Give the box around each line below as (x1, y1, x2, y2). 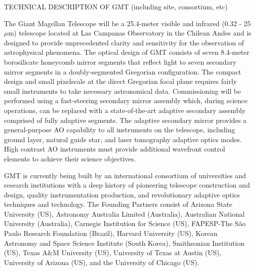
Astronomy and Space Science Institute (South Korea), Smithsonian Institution (4, 237, 245, 248)
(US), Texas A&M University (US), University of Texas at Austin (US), (4, 247, 221, 258)
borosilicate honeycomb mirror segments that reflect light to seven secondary (4, 56, 237, 67)
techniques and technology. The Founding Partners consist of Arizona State (4, 199, 233, 209)
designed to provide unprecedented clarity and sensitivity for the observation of (4, 37, 244, 47)
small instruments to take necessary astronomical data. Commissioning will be (4, 85, 241, 96)
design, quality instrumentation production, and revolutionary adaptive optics (4, 189, 240, 199)
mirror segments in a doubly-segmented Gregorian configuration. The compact (4, 66, 242, 77)
